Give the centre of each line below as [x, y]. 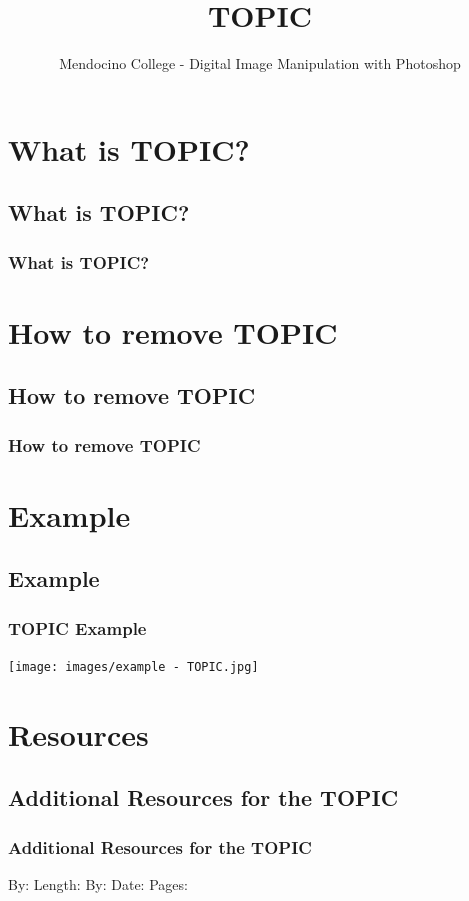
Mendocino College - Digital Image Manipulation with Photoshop [260, 63]
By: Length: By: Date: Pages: [98, 883]
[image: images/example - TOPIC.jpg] [133, 666]
